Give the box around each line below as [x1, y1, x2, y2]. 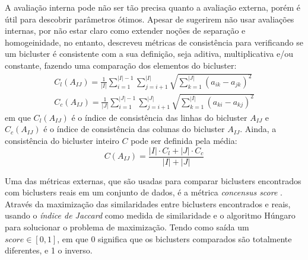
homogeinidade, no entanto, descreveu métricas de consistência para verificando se [5, 36, 303, 48]
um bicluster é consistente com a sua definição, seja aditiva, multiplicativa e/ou [5, 47, 294, 60]
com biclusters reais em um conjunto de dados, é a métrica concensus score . [5, 186, 282, 198]
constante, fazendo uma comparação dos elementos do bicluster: [5, 59, 237, 71]
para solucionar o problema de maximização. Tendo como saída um [5, 221, 249, 233]
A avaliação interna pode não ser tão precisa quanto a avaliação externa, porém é [5, 1, 301, 13]
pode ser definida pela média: [131, 134, 237, 146]
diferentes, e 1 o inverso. [5, 244, 93, 256]
